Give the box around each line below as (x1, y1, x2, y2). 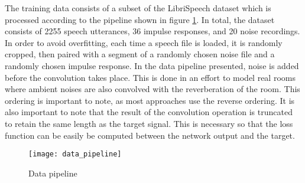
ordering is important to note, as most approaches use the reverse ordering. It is (5, 94, 295, 106)
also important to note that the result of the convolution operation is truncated (5, 106, 293, 118)
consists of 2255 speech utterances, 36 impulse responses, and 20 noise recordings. (5, 25, 300, 37)
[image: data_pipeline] (28, 150, 122, 159)
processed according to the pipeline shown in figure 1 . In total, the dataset (5, 13, 275, 25)
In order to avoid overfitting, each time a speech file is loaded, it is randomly (5, 36, 283, 48)
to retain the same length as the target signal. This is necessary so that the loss (5, 117, 293, 129)
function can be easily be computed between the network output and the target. (5, 129, 295, 141)
